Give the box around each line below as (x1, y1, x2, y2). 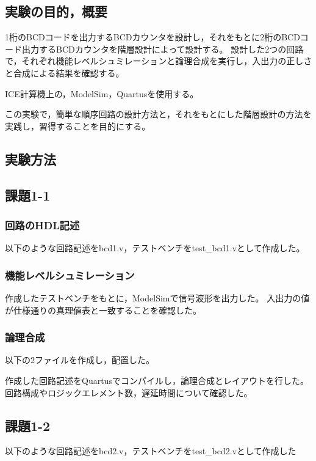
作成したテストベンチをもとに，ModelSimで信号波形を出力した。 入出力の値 (5, 291, 310, 304)
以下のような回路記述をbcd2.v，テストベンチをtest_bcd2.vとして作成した (5, 444, 296, 457)
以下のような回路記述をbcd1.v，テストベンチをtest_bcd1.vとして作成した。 (5, 242, 305, 254)
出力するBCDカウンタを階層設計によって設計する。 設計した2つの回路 (21, 42, 304, 55)
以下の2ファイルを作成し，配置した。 (5, 353, 154, 366)
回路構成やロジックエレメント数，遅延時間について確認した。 (5, 386, 253, 399)
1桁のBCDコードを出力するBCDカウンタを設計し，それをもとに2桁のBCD (5, 31, 300, 43)
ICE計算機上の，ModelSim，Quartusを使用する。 (5, 87, 199, 100)
